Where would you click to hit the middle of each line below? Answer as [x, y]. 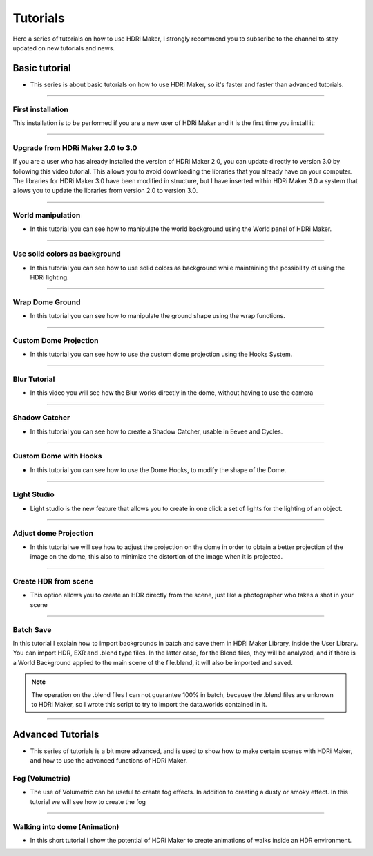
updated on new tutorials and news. [64, 48]
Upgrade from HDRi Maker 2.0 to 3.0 [75, 147]
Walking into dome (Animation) [66, 826]
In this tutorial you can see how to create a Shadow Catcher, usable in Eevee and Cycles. [156, 431]
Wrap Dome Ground [47, 302]
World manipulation [47, 216]
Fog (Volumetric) [41, 779]
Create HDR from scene [53, 581]
